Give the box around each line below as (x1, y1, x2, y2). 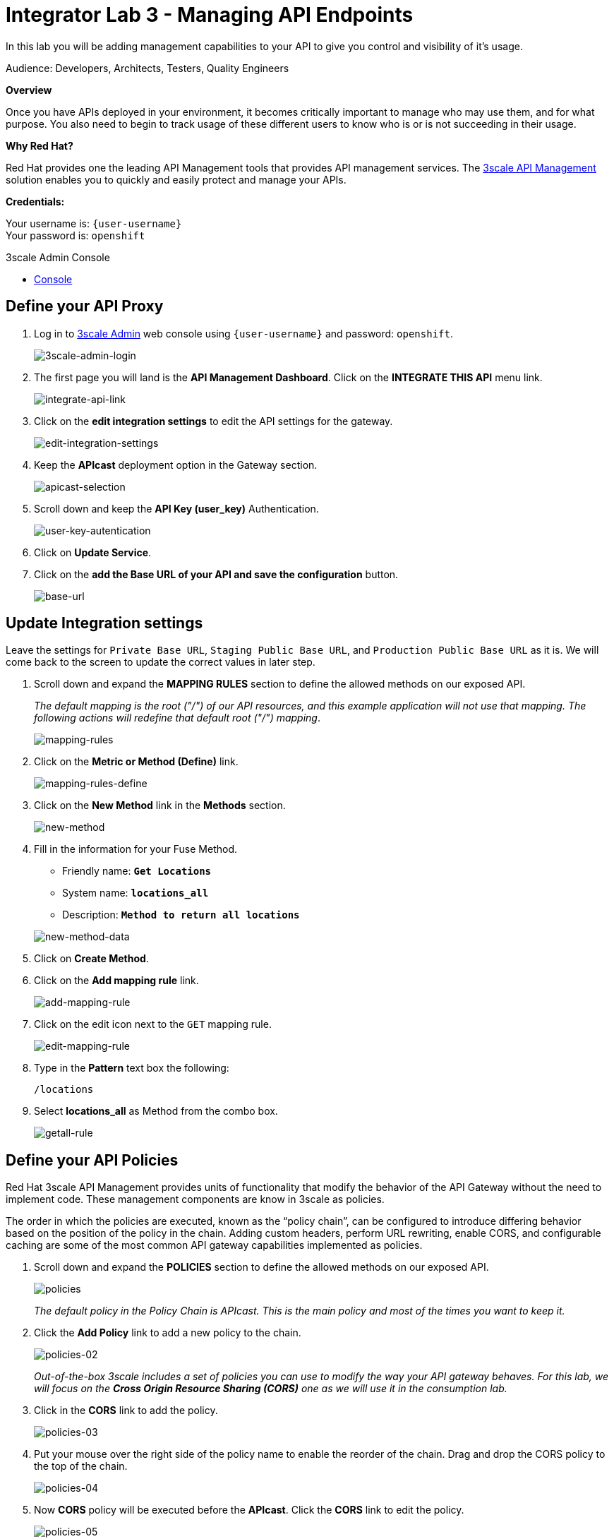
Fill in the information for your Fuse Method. (34, 843, 238, 856)
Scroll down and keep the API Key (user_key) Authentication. (34, 502, 319, 515)
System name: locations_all (62, 887, 209, 899)
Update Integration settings (6, 614, 203, 633)
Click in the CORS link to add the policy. (34, 1404, 218, 1417)
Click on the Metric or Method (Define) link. (34, 755, 239, 768)
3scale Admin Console (6, 251, 110, 263)
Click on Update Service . (34, 546, 152, 558)
